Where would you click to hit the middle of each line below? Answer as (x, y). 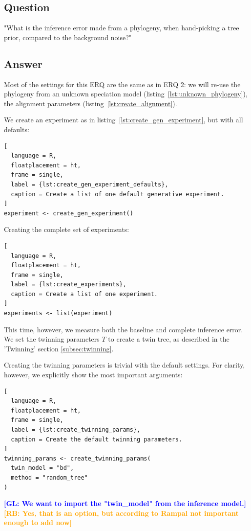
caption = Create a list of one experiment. (84, 294)
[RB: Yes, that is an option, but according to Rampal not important (121, 513)
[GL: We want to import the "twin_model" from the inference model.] (125, 503)
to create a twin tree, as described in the (169, 339)
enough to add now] (38, 522)
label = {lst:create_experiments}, (69, 285)
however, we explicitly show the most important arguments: (93, 375)
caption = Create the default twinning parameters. (97, 439)
